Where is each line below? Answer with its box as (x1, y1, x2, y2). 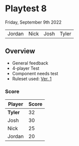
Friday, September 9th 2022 (5, 19, 62, 25)
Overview (5, 47, 36, 56)
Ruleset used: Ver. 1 (12, 76, 52, 82)
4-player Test (12, 65, 39, 71)
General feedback (12, 60, 49, 66)
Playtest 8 (5, 3, 47, 14)
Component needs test (12, 70, 59, 76)
